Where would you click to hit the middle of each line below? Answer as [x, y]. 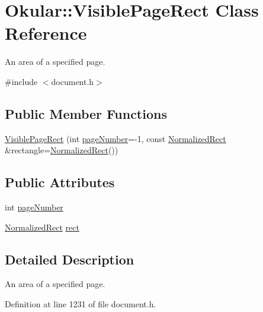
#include [21, 81]
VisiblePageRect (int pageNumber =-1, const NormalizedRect [116, 138]
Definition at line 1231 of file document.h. [81, 304]
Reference [46, 33]
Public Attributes [60, 182]
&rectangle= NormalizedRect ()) [62, 150]
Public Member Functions [86, 113]
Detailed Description [70, 259]
